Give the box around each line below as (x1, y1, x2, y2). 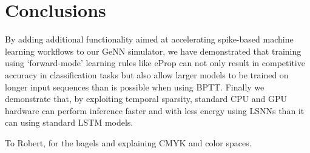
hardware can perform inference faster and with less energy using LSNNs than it (5, 104, 305, 117)
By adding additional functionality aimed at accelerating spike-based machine (5, 33, 294, 46)
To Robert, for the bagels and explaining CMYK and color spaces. (5, 136, 252, 149)
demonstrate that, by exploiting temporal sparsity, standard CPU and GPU (5, 92, 287, 105)
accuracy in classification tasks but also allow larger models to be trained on (5, 68, 289, 81)
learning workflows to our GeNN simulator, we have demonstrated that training (5, 44, 302, 57)
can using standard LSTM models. (5, 116, 133, 129)
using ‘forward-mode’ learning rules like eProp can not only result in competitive (5, 56, 305, 69)
